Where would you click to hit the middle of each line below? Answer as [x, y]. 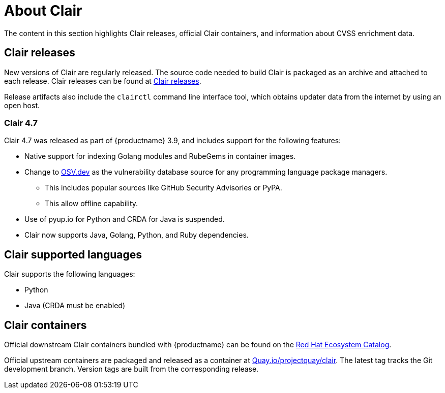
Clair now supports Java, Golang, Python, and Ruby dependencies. [137, 235]
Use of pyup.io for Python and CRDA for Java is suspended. [125, 219]
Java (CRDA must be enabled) [75, 306]
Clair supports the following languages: [70, 274]
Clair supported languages [73, 254]
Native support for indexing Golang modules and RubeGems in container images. [160, 156]
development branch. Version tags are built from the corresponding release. [131, 369]
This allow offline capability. [92, 204]
